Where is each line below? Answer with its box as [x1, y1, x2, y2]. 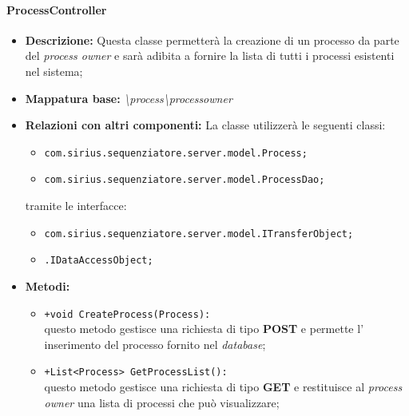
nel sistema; [25, 62, 83, 79]
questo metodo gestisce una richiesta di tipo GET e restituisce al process [44, 378, 403, 395]
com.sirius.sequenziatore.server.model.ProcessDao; [44, 174, 325, 186]
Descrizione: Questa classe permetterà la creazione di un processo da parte [25, 31, 399, 48]
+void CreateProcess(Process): [44, 308, 211, 320]
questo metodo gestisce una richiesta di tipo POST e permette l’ [44, 320, 364, 337]
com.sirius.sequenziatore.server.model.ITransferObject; [44, 228, 354, 240]
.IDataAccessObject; [44, 255, 153, 267]
